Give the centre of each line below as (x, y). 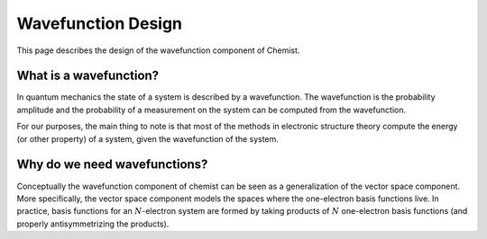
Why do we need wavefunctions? (112, 165)
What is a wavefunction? (88, 76)
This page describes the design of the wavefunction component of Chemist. (158, 50)
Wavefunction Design (100, 23)
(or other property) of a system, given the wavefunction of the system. (148, 138)
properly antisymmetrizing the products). (93, 224)
